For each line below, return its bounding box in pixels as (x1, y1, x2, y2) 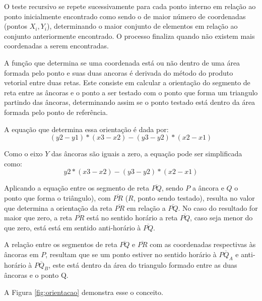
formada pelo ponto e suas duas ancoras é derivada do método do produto (4, 67, 233, 78)
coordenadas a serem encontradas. (4, 40, 109, 51)
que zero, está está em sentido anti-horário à (4, 222, 141, 232)
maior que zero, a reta (4, 212, 73, 223)
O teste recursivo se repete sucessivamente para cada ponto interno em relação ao (4, 1, 256, 11)
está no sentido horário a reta (87, 212, 178, 223)
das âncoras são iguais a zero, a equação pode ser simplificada (51, 148, 242, 159)
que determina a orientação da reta (4, 202, 112, 213)
